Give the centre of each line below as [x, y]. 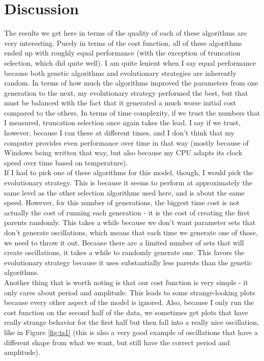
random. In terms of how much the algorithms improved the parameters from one [131, 83]
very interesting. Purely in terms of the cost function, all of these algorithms [123, 43]
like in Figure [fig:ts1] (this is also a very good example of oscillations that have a [131, 332]
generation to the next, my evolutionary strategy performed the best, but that [126, 92]
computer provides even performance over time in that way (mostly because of [126, 142]
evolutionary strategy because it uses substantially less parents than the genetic [128, 262]
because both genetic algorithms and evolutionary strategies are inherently [120, 73]
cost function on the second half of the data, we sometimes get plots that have [126, 312]
